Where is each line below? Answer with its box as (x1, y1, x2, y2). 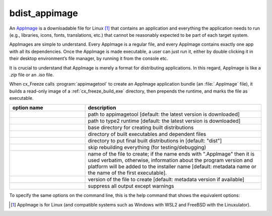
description (88, 104, 116, 111)
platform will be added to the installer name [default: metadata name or (88, 163, 256, 170)
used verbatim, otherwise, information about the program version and (88, 157, 253, 164)
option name (12, 104, 43, 111)
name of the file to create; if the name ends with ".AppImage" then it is (88, 151, 255, 158)
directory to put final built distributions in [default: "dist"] (88, 137, 222, 145)
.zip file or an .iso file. (9, 71, 54, 78)
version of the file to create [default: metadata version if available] (88, 176, 244, 183)
